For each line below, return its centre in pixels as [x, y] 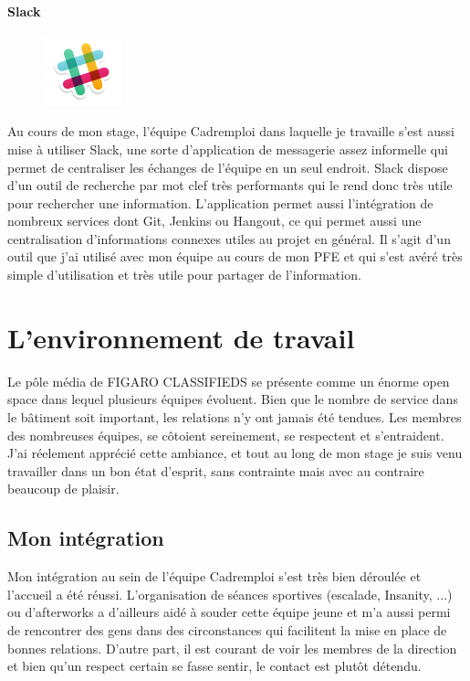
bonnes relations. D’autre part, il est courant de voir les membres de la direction [232, 648]
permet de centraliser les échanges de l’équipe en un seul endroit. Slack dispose [228, 167]
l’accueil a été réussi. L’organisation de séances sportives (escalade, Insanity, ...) [230, 594]
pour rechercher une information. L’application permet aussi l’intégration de [220, 202]
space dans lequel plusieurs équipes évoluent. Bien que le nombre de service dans [233, 399]
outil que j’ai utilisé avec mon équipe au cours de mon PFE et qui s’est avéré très [235, 256]
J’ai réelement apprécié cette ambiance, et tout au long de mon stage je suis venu [235, 453]
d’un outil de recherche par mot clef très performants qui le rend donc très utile [230, 185]
